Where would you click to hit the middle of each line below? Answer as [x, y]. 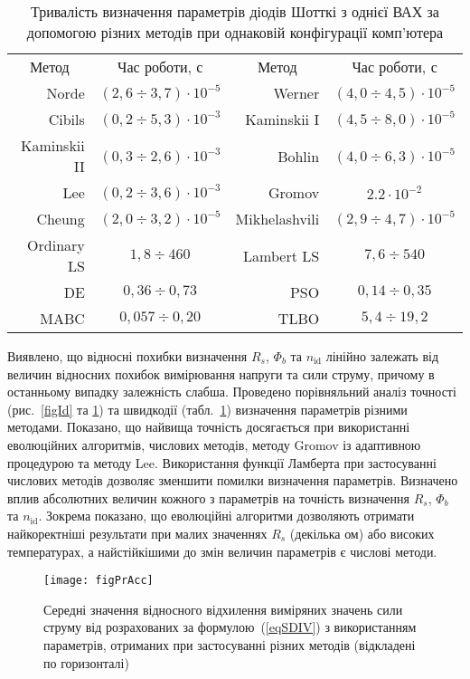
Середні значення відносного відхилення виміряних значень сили [223, 609]
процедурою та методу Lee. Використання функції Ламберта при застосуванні [222, 462]
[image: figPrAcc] [99, 581]
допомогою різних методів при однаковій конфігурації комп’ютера [235, 32]
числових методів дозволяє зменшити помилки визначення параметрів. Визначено [233, 480]
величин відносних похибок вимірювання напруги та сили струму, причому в [221, 373]
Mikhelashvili [277, 219]
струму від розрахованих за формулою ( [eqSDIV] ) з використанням [230, 627]
